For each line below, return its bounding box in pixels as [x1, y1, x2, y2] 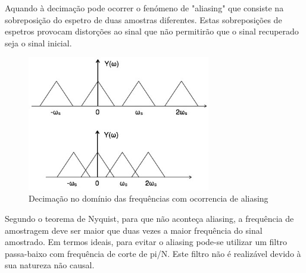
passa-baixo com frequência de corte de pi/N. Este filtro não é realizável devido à [5, 247, 301, 259]
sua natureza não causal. [5, 259, 95, 271]
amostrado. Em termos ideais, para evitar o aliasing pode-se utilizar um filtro [5, 236, 288, 248]
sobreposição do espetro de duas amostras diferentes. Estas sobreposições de [5, 13, 282, 26]
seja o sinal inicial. [5, 36, 72, 49]
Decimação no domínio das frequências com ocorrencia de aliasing [29, 192, 268, 205]
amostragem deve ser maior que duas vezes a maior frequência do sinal [5, 224, 263, 236]
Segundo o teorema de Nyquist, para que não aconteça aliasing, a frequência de [5, 212, 294, 225]
